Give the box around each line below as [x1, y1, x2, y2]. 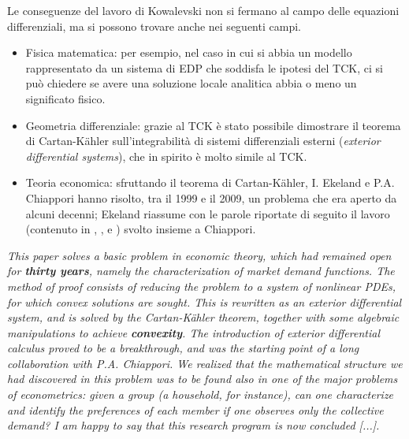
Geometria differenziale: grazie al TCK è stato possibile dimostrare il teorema [25, 117, 401, 133]
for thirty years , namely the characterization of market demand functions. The [7, 262, 395, 279]
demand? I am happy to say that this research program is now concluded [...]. [7, 417, 380, 433]
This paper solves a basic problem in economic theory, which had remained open [7, 247, 392, 263]
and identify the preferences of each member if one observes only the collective [7, 401, 384, 418]
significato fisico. [25, 90, 106, 106]
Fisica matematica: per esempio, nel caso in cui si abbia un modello [25, 44, 352, 61]
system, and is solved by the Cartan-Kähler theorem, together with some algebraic [7, 309, 400, 326]
